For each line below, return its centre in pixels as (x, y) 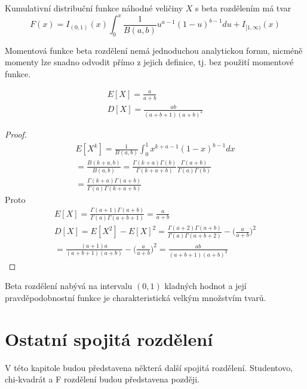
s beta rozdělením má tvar (243, 8)
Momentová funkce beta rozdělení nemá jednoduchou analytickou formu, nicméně (154, 50)
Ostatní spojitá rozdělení (109, 338)
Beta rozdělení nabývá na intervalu (69, 286)
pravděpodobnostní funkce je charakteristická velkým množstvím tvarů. (136, 298)
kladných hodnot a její (205, 286)
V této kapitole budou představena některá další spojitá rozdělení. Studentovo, (149, 367)
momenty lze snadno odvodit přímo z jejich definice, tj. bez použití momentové (149, 62)
